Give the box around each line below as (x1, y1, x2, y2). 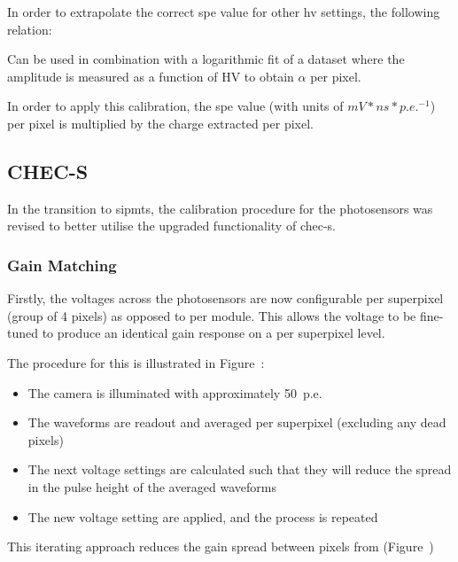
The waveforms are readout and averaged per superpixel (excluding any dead (27, 413, 446, 432)
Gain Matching (7, 254, 117, 276)
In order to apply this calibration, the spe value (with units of (7, 97, 344, 115)
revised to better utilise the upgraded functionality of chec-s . (7, 216, 336, 235)
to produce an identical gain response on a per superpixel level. (42, 324, 385, 342)
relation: (7, 20, 52, 38)
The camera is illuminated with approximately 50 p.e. (27, 383, 322, 402)
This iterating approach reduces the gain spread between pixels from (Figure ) (7, 537, 434, 556)
